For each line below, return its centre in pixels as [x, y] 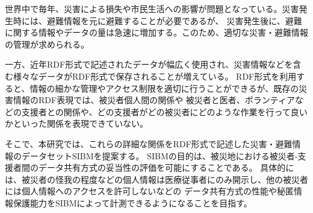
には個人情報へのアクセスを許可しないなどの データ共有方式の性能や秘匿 [149, 191]
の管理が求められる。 [47, 44]
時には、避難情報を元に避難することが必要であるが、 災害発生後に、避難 [157, 20]
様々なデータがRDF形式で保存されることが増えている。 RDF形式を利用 [155, 76]
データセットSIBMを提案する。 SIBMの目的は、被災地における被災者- [160, 155]
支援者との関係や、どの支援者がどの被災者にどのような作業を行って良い [164, 111]
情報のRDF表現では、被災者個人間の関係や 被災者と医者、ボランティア [154, 100]
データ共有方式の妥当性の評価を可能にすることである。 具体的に [166, 167]
